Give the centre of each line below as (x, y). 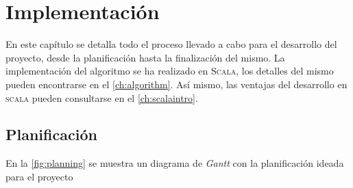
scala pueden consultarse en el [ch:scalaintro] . (102, 97)
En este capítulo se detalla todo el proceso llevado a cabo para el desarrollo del (171, 44)
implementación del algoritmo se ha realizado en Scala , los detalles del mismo (170, 71)
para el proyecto (39, 176)
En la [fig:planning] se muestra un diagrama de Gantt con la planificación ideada (175, 163)
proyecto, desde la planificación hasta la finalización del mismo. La (145, 57)
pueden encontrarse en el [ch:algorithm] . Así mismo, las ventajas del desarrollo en (176, 84)
